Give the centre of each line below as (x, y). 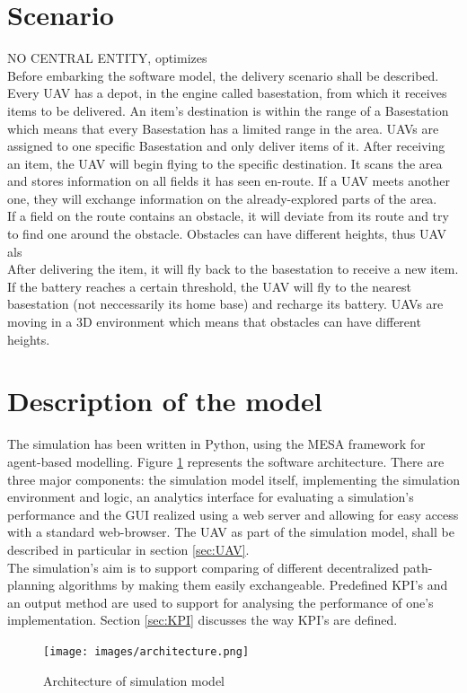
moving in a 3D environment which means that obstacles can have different (214, 322)
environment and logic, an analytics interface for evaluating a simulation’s (211, 497)
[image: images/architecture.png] (146, 651)
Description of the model (165, 401)
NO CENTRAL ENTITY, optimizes (107, 58)
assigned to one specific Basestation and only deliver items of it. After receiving (226, 146)
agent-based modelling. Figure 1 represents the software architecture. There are (226, 461)
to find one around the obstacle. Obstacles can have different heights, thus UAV (227, 234)
